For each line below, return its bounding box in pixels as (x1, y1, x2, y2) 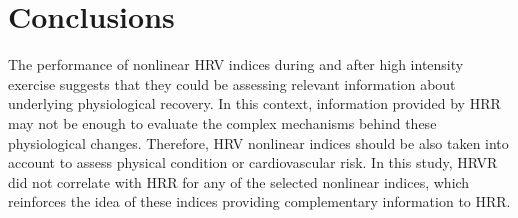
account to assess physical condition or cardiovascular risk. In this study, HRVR (8, 152, 498, 173)
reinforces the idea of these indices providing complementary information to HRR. (8, 191, 511, 212)
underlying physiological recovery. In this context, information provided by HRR (8, 93, 501, 114)
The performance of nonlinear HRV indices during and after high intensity (8, 54, 464, 75)
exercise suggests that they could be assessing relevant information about (8, 73, 456, 94)
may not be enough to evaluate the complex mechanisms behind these (8, 112, 437, 133)
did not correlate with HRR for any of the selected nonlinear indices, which (8, 171, 470, 192)
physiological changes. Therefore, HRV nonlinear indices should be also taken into (8, 132, 509, 153)
